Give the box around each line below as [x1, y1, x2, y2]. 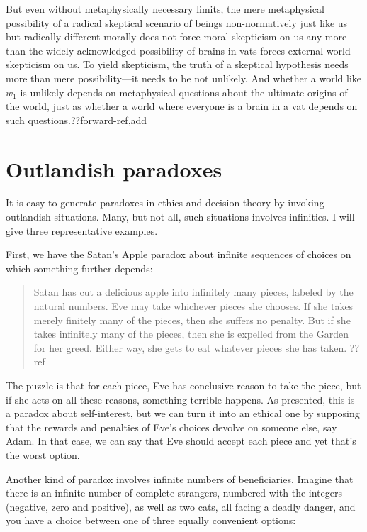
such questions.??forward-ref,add [6, 112, 147, 127]
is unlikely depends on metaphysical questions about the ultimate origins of [20, 84, 348, 99]
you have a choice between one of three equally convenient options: [6, 513, 296, 528]
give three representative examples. [6, 223, 158, 238]
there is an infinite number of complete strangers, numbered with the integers [6, 485, 342, 500]
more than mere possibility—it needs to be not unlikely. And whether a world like [6, 70, 362, 85]
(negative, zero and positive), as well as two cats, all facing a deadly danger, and [6, 499, 356, 514]
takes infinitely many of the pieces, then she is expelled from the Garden [33, 326, 349, 341]
